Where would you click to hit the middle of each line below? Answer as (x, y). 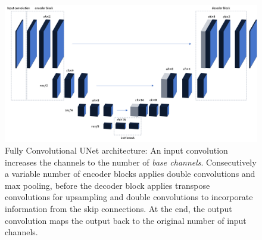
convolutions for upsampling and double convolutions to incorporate (129, 197)
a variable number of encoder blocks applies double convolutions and (130, 174)
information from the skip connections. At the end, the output (118, 208)
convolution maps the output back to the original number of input (126, 220)
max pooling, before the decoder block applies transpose (107, 185)
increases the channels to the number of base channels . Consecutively (131, 162)
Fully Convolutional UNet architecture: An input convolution (116, 150)
